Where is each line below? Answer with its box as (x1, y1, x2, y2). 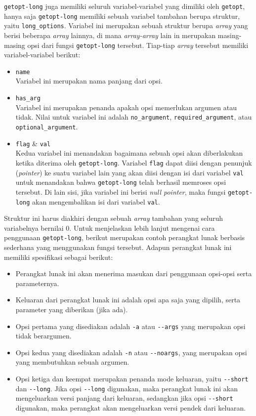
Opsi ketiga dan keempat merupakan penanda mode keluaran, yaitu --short (15, 374, 249, 384)
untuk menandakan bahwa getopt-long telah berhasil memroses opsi (15, 177, 226, 187)
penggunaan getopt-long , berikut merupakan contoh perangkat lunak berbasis (4, 232, 245, 243)
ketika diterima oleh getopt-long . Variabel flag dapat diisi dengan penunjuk (15, 157, 252, 167)
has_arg (15, 95, 41, 102)
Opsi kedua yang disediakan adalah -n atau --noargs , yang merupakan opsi (15, 347, 247, 357)
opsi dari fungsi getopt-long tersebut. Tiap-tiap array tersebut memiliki (27, 40, 249, 50)
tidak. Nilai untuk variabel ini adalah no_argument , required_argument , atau (15, 112, 252, 122)
